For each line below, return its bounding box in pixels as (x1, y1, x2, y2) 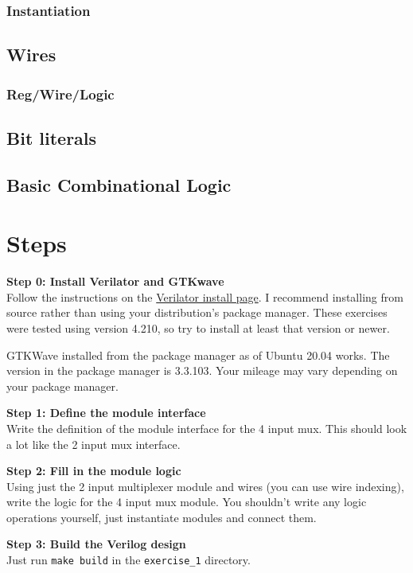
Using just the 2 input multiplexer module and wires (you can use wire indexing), (6, 477, 404, 494)
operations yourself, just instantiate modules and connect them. (6, 509, 317, 525)
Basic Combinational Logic (6, 172, 232, 197)
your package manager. (6, 377, 119, 394)
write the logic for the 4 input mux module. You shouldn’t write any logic (6, 493, 367, 510)
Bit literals (6, 125, 97, 150)
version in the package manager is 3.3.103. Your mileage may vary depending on (6, 362, 398, 379)
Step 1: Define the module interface (6, 404, 206, 421)
